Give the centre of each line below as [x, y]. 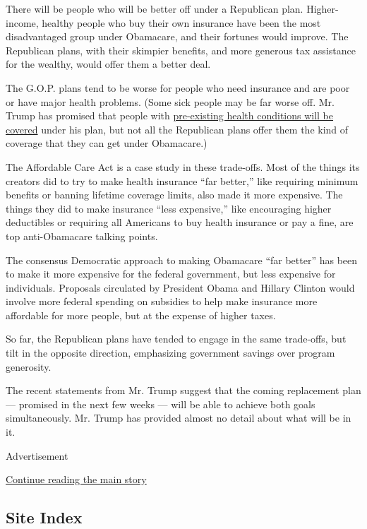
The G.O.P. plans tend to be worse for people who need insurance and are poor [178, 87]
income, [22, 22]
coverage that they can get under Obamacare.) [107, 143]
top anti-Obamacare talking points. [82, 236]
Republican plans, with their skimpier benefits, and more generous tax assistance [181, 50]
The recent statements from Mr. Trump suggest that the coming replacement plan [183, 390]
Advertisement [37, 455]
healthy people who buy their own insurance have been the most [181, 22]
